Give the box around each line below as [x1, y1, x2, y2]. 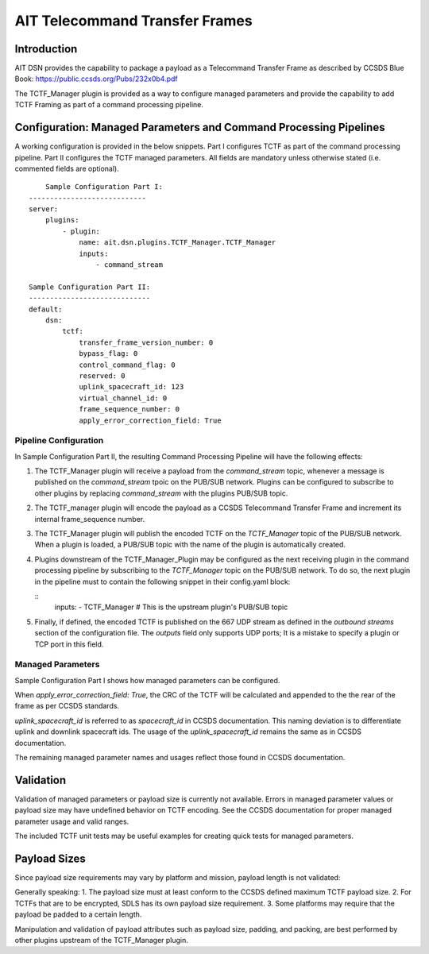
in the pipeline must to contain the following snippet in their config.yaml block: [34, 577, 291, 586]
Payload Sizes [14, 852, 87, 865]
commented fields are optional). [14, 164, 119, 173]
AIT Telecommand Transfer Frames [14, 12, 253, 29]
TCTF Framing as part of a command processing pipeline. [14, 100, 204, 110]
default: [29, 304, 63, 314]
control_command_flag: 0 [79, 360, 176, 369]
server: [29, 205, 59, 214]
